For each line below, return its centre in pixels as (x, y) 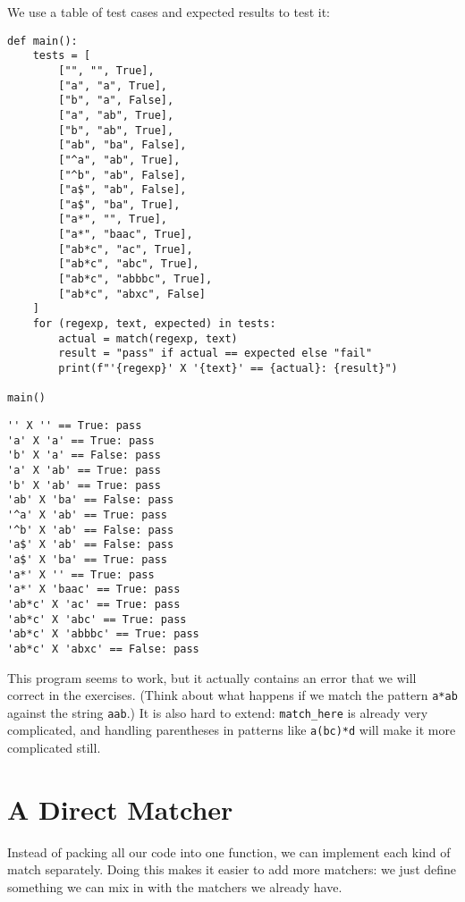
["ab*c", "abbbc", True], (135, 279)
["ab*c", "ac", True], (126, 249)
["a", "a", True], (113, 85)
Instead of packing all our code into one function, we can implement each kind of (229, 851)
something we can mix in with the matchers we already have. (175, 886)
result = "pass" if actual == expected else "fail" (216, 354)
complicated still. (54, 748)
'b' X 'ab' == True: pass (84, 485)
